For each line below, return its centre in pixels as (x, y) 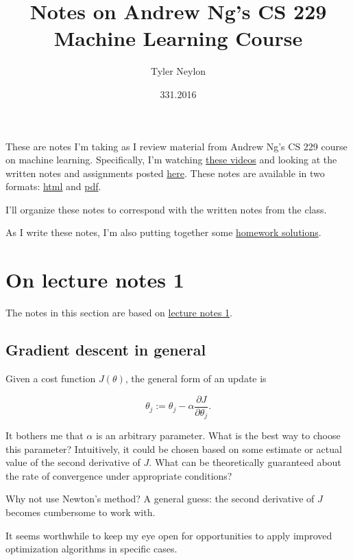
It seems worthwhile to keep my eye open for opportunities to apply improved (169, 535)
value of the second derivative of (73, 462)
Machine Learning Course (178, 38)
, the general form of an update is (196, 378)
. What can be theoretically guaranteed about (245, 462)
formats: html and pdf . (53, 186)
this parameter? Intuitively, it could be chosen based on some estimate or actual (174, 448)
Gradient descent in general (106, 350)
